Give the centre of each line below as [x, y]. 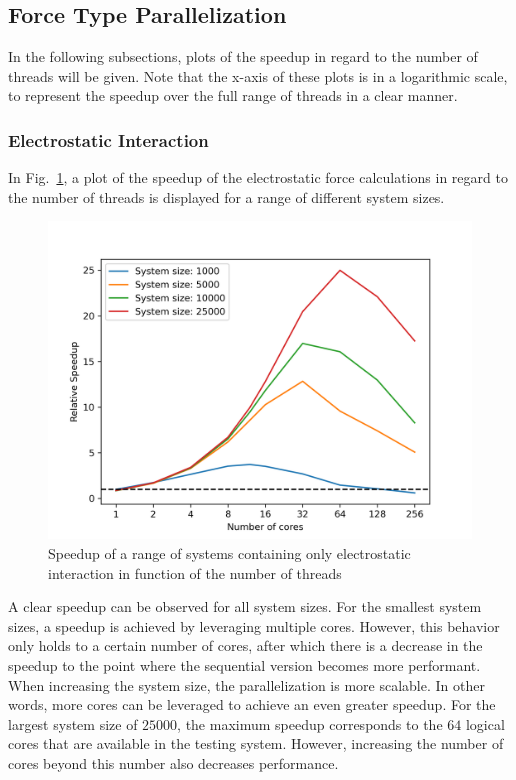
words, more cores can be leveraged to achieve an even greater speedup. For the [252, 704]
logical [485, 723]
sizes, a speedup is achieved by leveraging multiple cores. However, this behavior [254, 625]
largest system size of [73, 723]
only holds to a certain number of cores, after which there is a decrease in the [245, 645]
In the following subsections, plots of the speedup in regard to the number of [243, 56]
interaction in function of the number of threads [195, 572]
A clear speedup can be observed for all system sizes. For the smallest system [245, 606]
